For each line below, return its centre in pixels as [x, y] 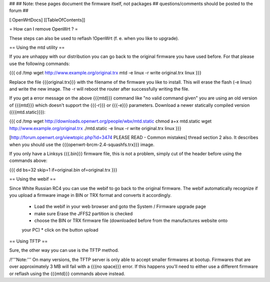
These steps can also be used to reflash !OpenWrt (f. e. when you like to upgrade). [94, 38]
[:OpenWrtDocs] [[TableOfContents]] [47, 19]
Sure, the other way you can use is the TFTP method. [64, 250]
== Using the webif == [32, 179]
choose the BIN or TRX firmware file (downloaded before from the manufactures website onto [131, 220]
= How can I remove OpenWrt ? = [44, 29]
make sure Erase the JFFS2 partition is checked [83, 213]
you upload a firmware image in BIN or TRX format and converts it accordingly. [90, 195]
